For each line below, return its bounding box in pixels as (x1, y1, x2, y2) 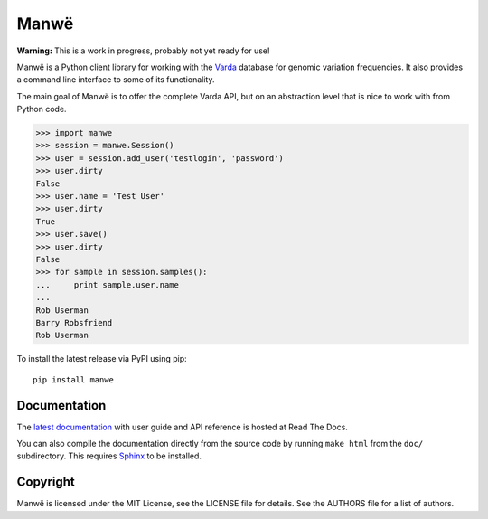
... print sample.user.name (35, 279, 180, 289)
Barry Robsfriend (35, 317, 113, 327)
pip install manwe (33, 374, 115, 384)
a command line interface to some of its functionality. (16, 74, 215, 85)
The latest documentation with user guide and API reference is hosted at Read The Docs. (16, 421, 348, 432)
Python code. (16, 104, 67, 115)
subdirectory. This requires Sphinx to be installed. (16, 450, 202, 461)
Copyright (16, 475, 76, 490)
